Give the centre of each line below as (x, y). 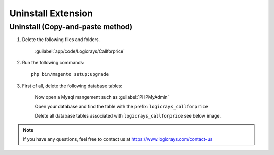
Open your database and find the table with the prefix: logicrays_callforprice (121, 106)
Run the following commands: (53, 63)
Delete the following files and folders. (61, 40)
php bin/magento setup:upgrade (70, 74)
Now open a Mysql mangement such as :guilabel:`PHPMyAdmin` (102, 97)
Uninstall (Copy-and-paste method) (71, 27)
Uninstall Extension (51, 13)
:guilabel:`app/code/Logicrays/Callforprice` (80, 51)
